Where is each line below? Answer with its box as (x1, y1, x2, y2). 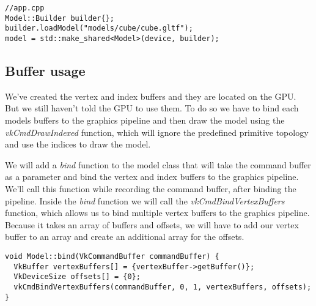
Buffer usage (5, 61, 86, 80)
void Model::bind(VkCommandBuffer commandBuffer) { (5, 252, 219, 261)
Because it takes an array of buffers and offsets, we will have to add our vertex (5, 218, 299, 231)
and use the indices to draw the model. (5, 138, 151, 151)
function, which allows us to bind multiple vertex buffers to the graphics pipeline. (5, 206, 310, 219)
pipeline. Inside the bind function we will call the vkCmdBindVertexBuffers (5, 194, 285, 207)
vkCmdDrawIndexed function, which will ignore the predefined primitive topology (5, 125, 309, 138)
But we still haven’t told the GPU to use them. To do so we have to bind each (5, 102, 299, 114)
